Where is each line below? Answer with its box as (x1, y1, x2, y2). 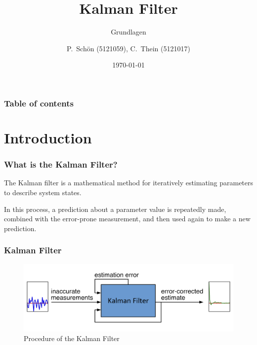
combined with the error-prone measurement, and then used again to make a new (4, 213, 251, 224)
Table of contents (4, 97, 74, 109)
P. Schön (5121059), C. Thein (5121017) (67, 43, 190, 53)
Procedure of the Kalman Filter (24, 333, 120, 344)
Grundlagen (111, 27, 146, 37)
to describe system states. (4, 187, 82, 198)
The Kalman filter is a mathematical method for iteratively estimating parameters (4, 177, 254, 188)
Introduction (4, 128, 92, 148)
